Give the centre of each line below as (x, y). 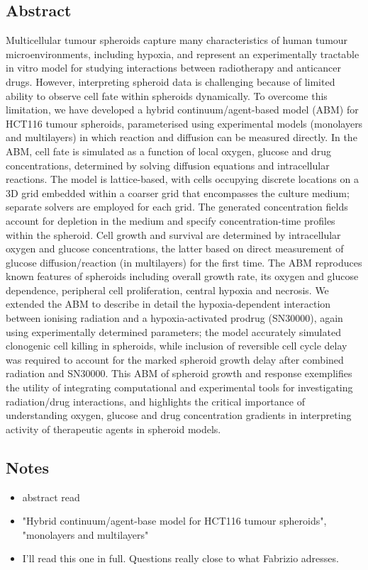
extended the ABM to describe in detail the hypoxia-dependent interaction (168, 304)
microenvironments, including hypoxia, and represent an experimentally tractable (183, 54)
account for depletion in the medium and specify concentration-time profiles (171, 220)
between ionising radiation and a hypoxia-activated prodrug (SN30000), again (174, 318)
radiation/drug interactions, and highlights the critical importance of (155, 401)
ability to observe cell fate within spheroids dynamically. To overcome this (167, 95)
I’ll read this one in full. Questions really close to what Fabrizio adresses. (180, 558)
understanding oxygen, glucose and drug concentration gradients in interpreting (179, 415)
